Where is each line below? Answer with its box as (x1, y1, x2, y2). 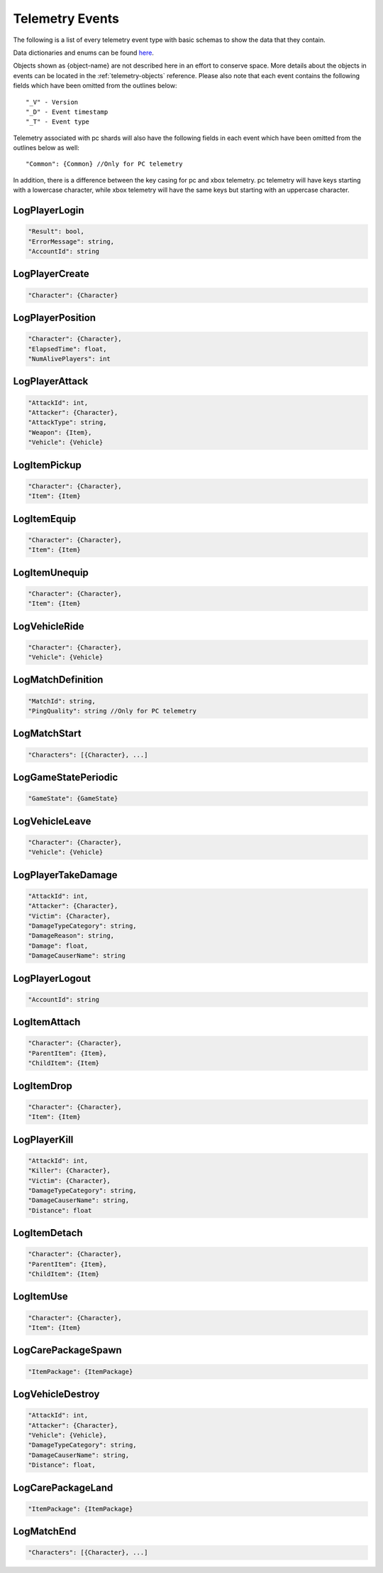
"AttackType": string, (28, 418, 107, 426)
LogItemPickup (13, 459, 82, 471)
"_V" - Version (26, 98, 79, 106)
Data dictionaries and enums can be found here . (13, 48, 154, 57)
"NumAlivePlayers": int (28, 355, 111, 362)
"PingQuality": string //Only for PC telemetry (28, 707, 196, 715)
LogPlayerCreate (13, 268, 89, 280)
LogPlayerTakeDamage (13, 869, 118, 881)
